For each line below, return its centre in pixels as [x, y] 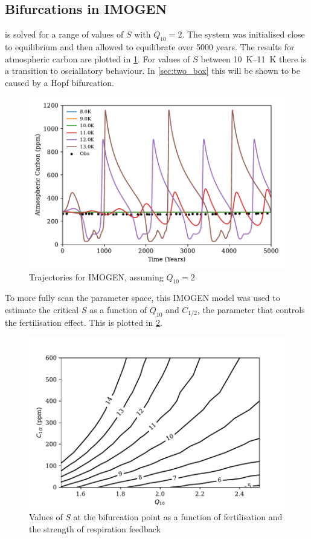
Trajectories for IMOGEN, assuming [96, 276]
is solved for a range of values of [64, 34]
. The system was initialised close [243, 34]
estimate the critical [42, 310]
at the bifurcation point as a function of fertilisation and [178, 517]
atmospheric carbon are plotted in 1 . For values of [98, 58]
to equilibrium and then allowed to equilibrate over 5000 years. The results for [150, 47]
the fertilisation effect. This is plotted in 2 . [84, 322]
